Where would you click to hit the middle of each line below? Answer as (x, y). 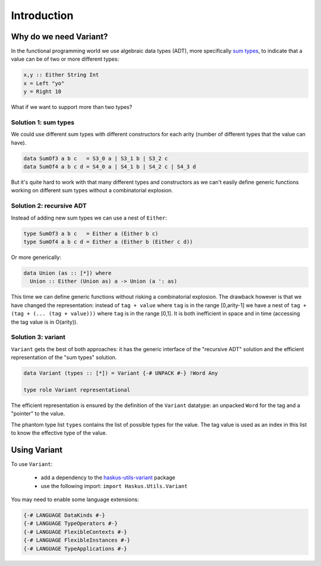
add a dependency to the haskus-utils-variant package (108, 478)
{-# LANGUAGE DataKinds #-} (64, 515)
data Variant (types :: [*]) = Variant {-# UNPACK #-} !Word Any (121, 373)
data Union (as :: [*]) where (67, 273)
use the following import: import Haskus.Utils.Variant (114, 486)
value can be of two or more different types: (65, 59)
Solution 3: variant (38, 337)
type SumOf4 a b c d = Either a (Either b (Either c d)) (108, 242)
